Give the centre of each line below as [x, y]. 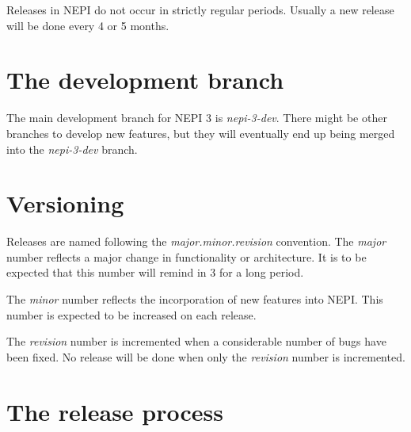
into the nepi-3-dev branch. [72, 149]
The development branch [145, 80]
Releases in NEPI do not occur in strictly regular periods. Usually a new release [200, 10]
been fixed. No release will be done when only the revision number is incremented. [206, 356]
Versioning [65, 203]
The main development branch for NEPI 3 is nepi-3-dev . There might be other [197, 118]
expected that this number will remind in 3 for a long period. [155, 272]
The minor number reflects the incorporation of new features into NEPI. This [195, 299]
